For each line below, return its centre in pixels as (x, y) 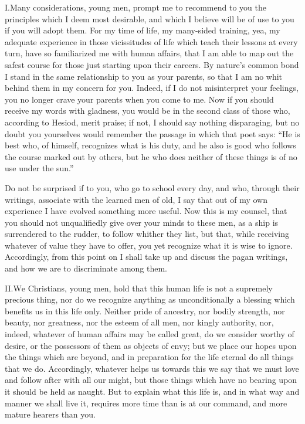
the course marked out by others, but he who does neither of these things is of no (151, 156)
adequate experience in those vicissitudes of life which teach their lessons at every (151, 41)
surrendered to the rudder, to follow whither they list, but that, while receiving (147, 234)
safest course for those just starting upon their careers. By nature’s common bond (152, 64)
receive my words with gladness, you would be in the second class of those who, (148, 111)
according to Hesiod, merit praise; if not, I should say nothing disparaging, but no (152, 122)
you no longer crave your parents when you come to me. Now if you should (139, 99)
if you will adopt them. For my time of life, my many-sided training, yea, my (143, 30)
